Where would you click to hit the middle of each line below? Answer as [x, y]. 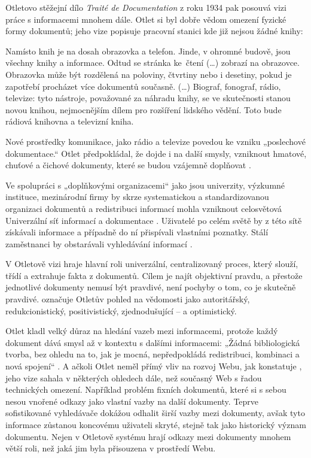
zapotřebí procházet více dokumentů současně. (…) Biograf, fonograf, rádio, [143, 86]
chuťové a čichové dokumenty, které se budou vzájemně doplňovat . [128, 165]
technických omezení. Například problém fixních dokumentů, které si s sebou [146, 389]
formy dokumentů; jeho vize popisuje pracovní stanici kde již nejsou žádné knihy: [154, 31]
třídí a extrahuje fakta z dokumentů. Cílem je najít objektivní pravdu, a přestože [154, 275]
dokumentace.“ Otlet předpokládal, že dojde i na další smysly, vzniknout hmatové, [156, 153]
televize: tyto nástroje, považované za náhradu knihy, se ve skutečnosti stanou [148, 98]
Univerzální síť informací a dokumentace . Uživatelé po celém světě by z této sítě [154, 220]
